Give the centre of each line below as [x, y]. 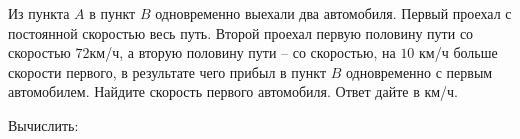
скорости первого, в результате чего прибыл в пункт [167, 71]
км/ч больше [458, 52]
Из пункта [39, 13]
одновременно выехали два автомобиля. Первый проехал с [333, 13]
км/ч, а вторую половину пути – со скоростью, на [242, 52]
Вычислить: [43, 124]
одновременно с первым [419, 71]
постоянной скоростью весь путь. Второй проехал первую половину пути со [241, 32]
